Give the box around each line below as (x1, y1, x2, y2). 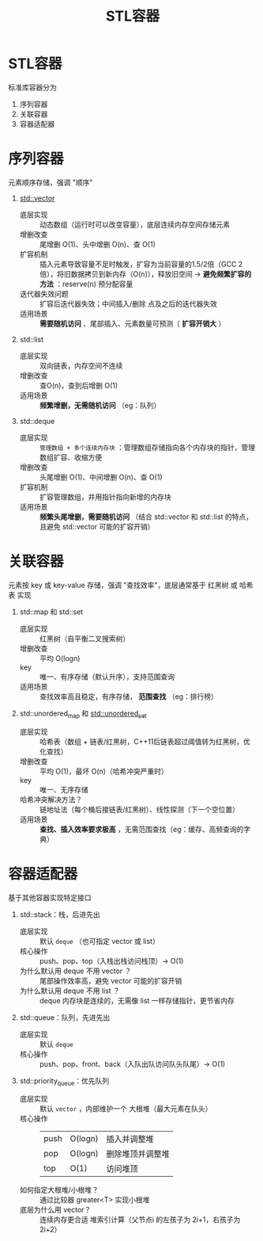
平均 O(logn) (39, 653, 81, 663)
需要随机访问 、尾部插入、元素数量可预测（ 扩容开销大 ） (39, 319, 226, 328)
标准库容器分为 (8, 82, 57, 92)
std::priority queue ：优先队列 (19, 1075, 110, 1087)
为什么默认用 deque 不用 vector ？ (19, 966, 132, 976)
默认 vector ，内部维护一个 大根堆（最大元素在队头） (39, 1104, 212, 1113)
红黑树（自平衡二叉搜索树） (39, 633, 130, 643)
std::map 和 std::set (19, 607, 84, 617)
